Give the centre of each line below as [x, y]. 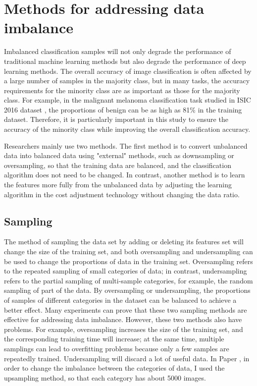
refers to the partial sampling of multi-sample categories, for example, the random [128, 280]
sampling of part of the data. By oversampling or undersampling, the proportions [127, 290]
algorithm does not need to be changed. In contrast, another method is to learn [125, 175]
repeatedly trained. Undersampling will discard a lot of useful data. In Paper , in [127, 358]
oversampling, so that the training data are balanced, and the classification [118, 165]
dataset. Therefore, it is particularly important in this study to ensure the [116, 119]
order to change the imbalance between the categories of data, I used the [114, 368]
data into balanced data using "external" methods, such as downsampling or [119, 155]
